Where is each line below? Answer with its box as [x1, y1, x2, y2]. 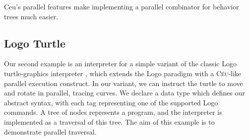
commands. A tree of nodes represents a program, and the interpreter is [4, 107, 222, 117]
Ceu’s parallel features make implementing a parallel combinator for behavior [4, 1, 239, 11]
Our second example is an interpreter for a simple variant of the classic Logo [4, 58, 237, 69]
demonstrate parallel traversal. [4, 126, 97, 137]
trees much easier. [4, 11, 59, 21]
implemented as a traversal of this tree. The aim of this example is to [4, 116, 215, 127]
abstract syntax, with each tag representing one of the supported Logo [4, 97, 218, 107]
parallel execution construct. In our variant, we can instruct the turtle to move [4, 78, 243, 88]
